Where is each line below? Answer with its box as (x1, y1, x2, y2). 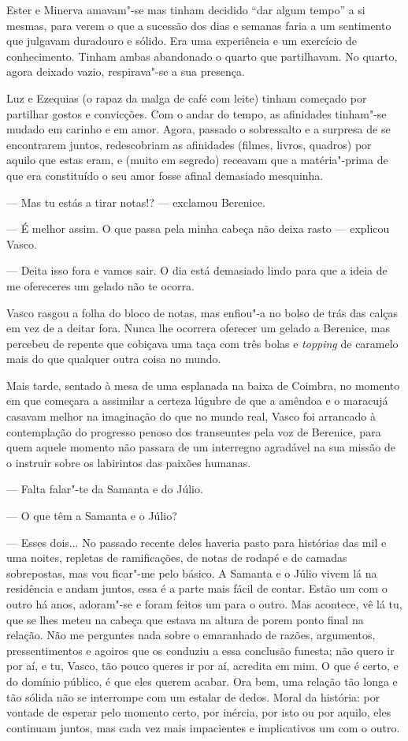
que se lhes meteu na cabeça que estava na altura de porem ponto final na (6, 611, 364, 627)
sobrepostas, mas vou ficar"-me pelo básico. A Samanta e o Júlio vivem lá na (6, 564, 377, 581)
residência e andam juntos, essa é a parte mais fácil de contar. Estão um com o (6, 580, 388, 597)
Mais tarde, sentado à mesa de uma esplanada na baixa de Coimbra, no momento (6, 376, 400, 393)
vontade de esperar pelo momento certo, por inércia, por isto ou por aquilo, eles (6, 704, 391, 720)
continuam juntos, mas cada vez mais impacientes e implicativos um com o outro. (6, 719, 400, 735)
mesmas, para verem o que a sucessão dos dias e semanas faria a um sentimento (6, 17, 391, 33)
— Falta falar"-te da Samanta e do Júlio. (6, 481, 203, 497)
